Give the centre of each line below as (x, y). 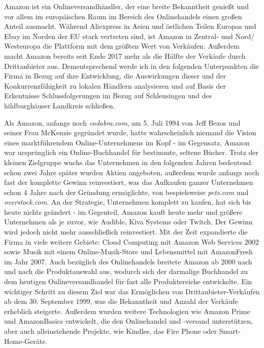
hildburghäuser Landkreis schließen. (60, 105)
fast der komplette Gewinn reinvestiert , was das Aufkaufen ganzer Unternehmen (129, 182)
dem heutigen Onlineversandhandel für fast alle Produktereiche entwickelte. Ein (128, 281)
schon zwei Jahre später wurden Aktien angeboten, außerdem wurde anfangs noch (132, 172)
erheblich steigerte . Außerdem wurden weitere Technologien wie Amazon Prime (127, 311)
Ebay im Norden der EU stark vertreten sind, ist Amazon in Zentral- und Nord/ (129, 36)
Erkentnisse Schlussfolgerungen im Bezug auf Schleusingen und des (108, 95)
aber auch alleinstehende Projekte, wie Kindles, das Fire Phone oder (111, 331)
